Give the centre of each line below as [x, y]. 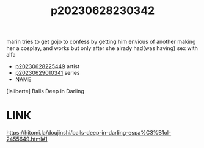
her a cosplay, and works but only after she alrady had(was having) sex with [102, 48]
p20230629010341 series [47, 73]
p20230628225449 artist [47, 66]
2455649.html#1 [27, 139]
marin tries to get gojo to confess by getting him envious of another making [101, 42]
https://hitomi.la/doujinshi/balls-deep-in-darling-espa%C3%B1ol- [89, 133]
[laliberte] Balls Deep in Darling [45, 91]
